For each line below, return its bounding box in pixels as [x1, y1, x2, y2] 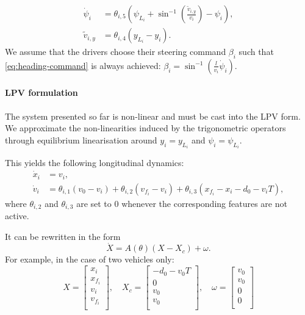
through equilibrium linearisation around [5, 133, 157, 146]
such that [239, 45, 274, 58]
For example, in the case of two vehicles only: [5, 253, 174, 266]
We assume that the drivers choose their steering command [5, 45, 226, 58]
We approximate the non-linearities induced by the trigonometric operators [5, 121, 286, 134]
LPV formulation [5, 86, 78, 99]
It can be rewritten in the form [5, 230, 121, 242]
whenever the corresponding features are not [121, 197, 287, 209]
